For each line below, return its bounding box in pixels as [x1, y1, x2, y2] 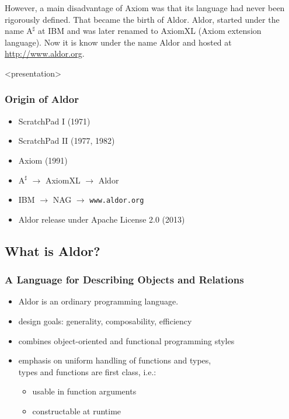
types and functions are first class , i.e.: [18, 365, 156, 378]
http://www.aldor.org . [5, 47, 85, 60]
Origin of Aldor [5, 92, 79, 106]
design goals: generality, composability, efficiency [18, 315, 192, 327]
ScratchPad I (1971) [18, 115, 90, 127]
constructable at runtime [32, 404, 121, 417]
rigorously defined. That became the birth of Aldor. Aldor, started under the [5, 13, 280, 25]
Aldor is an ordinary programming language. [18, 295, 179, 307]
